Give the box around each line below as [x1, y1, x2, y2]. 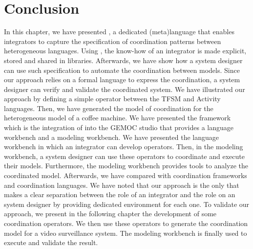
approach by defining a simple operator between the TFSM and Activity [4, 93, 221, 104]
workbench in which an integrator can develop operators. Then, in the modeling [4, 141, 243, 152]
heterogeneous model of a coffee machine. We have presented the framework [4, 113, 231, 123]
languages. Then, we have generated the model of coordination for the [4, 103, 213, 113]
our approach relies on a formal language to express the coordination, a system [4, 74, 240, 85]
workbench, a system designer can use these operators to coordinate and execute [4, 151, 245, 161]
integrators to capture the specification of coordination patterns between [4, 36, 221, 46]
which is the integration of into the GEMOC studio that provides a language [4, 122, 234, 133]
